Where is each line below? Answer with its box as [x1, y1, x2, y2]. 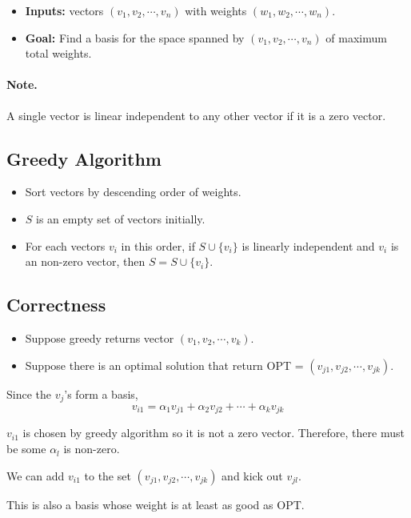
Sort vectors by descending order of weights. [25, 183, 241, 200]
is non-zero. [63, 440, 120, 457]
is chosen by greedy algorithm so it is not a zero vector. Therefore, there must [22, 424, 405, 441]
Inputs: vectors [25, 2, 104, 18]
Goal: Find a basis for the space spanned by [25, 29, 245, 46]
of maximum [325, 29, 387, 46]
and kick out [221, 467, 283, 484]
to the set [84, 467, 131, 484]
